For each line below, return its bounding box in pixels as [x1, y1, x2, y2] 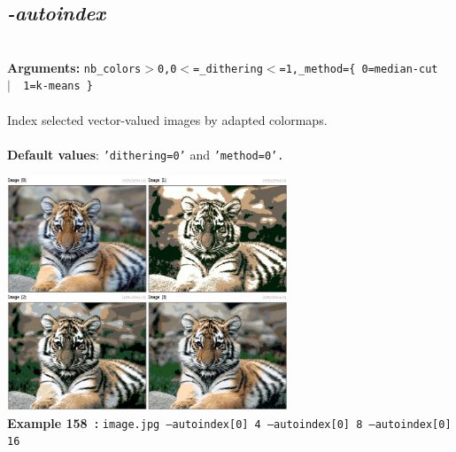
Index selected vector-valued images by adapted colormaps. [7, 110, 328, 129]
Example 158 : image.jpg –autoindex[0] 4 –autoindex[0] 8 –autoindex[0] [7, 413, 452, 432]
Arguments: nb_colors [7, 58, 142, 76]
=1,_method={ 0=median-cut [279, 62, 438, 75]
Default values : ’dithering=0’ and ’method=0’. [7, 144, 284, 163]
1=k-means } [23, 80, 93, 93]
